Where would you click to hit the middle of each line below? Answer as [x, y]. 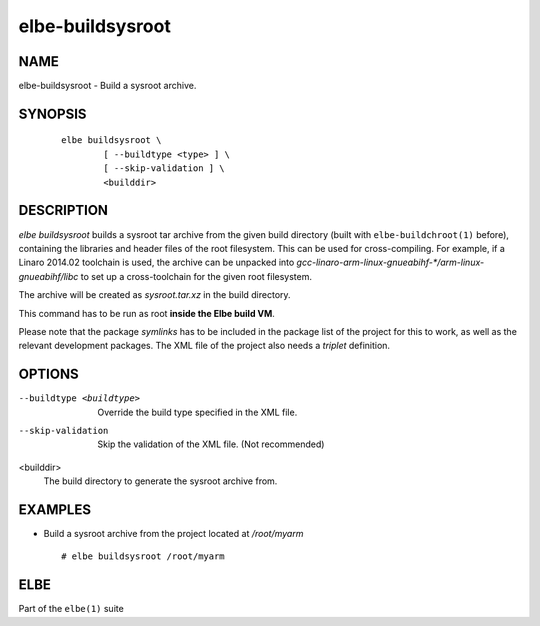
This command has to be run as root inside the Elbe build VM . [146, 313]
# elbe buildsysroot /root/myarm [143, 556]
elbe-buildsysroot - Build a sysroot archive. [107, 86]
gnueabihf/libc [48, 276]
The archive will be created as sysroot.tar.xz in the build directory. [154, 295]
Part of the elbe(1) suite [71, 609]
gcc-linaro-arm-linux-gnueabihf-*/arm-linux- [390, 262]
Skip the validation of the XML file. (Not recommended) [211, 444]
